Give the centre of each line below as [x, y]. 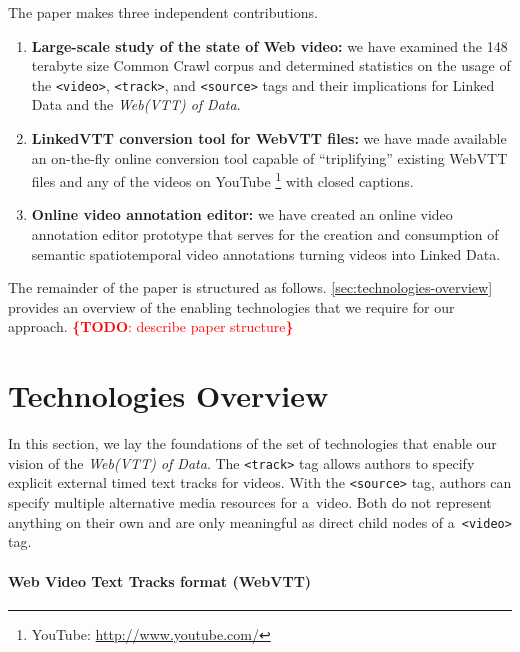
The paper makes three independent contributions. [163, 12]
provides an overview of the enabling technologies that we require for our [231, 306]
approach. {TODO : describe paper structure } [151, 326]
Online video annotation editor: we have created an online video [242, 214]
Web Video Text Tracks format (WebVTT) [160, 580]
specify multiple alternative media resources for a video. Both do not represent [250, 502]
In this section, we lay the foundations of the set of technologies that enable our [252, 443]
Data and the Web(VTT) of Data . [136, 104]
